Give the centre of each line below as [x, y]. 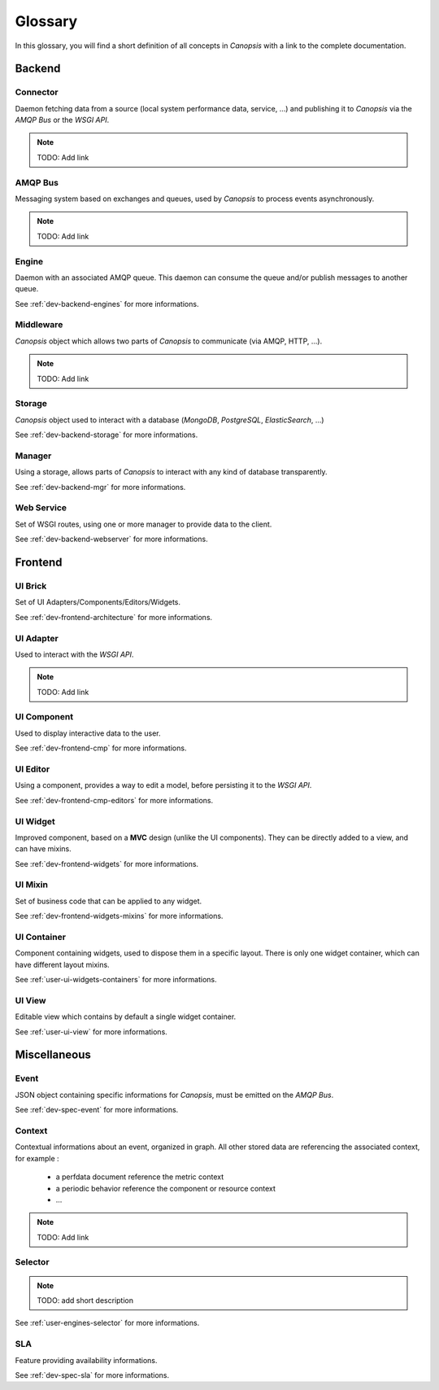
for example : [37, 1158]
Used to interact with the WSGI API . [74, 654]
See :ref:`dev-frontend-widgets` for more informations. [107, 863]
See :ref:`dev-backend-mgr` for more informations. [100, 487]
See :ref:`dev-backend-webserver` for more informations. [111, 539]
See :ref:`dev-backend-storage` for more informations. [106, 435]
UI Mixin [32, 885]
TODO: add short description [85, 1300]
